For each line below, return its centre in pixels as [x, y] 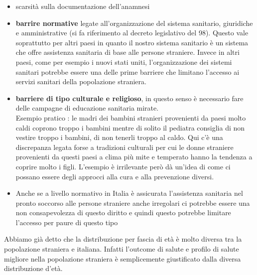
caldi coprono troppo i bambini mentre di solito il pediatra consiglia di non [130, 127]
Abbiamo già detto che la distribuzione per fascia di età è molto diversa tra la [123, 239]
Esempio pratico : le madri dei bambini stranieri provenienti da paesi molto [131, 117]
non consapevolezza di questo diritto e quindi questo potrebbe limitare [123, 212]
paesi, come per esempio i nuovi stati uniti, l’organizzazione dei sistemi [124, 62]
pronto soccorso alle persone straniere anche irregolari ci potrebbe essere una [133, 203]
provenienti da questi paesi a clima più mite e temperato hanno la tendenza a [134, 157]
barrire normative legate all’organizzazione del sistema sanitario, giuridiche [134, 23]
